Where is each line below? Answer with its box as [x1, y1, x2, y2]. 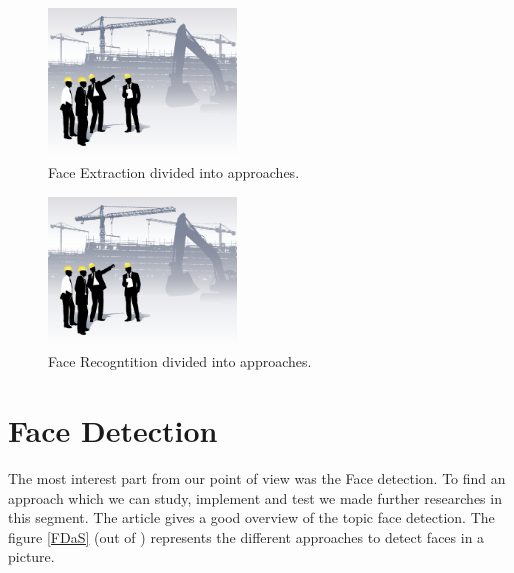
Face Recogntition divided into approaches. [48, 351, 312, 372]
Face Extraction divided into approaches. [48, 162, 300, 183]
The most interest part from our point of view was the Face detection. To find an [8, 468, 506, 489]
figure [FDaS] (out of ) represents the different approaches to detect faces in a [8, 526, 485, 547]
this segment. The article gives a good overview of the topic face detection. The [8, 507, 495, 528]
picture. [8, 546, 55, 567]
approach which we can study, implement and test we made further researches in [8, 487, 502, 508]
